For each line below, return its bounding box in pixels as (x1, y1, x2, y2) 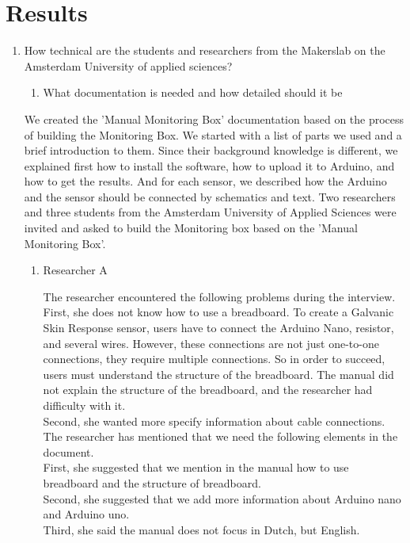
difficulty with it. (43, 397, 126, 413)
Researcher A (43, 262, 108, 278)
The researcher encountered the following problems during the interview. (43, 288, 396, 304)
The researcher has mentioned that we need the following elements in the (43, 428, 398, 445)
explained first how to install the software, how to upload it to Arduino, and (24, 157, 395, 174)
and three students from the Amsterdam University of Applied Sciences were (24, 204, 397, 220)
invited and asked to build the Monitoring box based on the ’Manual (24, 220, 358, 236)
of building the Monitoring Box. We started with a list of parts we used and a (24, 126, 402, 143)
